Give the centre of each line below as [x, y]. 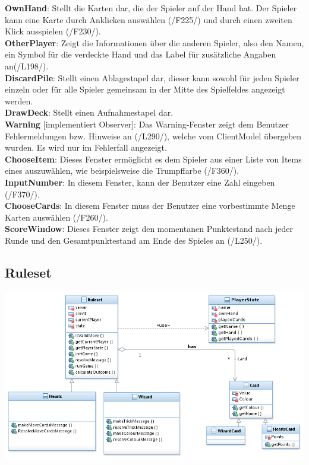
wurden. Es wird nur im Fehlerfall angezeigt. [86, 147]
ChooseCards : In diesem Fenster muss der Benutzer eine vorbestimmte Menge [150, 206]
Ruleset [28, 272]
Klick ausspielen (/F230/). [53, 31]
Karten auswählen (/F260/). [56, 217]
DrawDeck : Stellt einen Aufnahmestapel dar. [89, 112]
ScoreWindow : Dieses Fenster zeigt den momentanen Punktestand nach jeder [149, 229]
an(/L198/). [27, 66]
